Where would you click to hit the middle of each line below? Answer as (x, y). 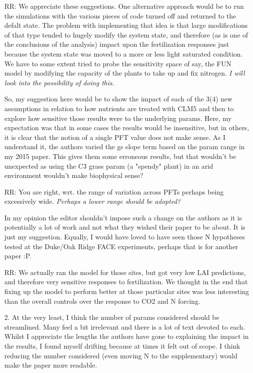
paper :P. (18, 256)
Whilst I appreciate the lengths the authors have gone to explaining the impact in (126, 336)
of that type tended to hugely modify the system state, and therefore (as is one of (126, 34)
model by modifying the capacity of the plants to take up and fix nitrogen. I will (125, 73)
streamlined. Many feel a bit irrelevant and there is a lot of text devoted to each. (125, 326)
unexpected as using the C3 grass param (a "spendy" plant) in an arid (109, 166)
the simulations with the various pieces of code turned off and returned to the (120, 15)
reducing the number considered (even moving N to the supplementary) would (121, 355)
